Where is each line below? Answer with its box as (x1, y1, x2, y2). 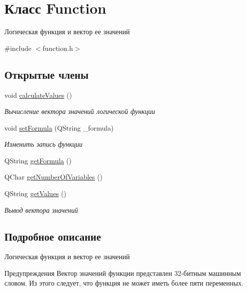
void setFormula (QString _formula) (4, 122, 114, 133)
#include (4, 43, 32, 53)
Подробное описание (4, 228, 101, 244)
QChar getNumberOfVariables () (4, 172, 103, 182)
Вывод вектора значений (4, 204, 78, 215)
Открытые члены (4, 67, 89, 82)
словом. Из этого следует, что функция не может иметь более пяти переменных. (4, 277, 244, 288)
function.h (42, 43, 73, 53)
